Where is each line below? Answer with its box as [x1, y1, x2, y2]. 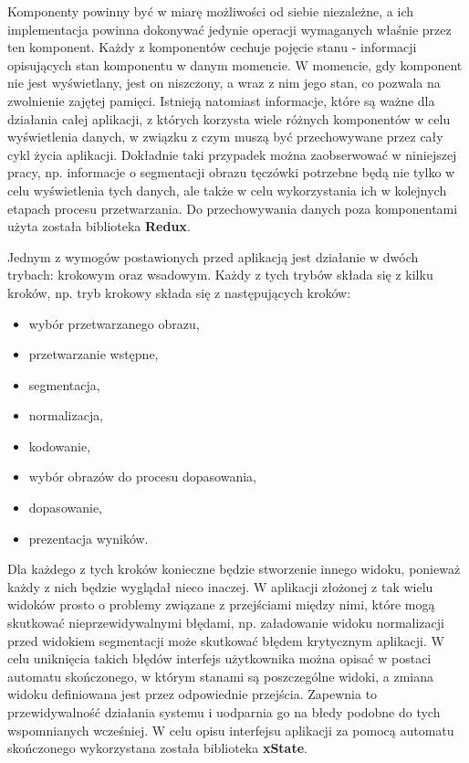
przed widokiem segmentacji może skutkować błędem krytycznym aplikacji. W [7, 631, 444, 650]
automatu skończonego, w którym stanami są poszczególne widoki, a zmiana [7, 666, 433, 685]
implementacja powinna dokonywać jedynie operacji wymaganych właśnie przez [7, 19, 452, 38]
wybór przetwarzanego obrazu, [28, 313, 200, 333]
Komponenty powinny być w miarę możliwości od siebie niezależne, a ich [7, 2, 414, 20]
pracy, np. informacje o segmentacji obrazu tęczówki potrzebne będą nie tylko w [7, 163, 455, 182]
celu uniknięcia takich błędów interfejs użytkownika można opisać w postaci [7, 649, 432, 668]
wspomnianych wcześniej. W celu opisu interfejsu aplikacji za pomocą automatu [7, 720, 454, 739]
